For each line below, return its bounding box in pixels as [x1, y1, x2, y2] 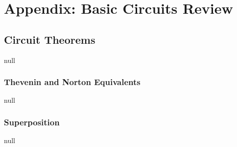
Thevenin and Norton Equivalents [4, 76, 141, 88]
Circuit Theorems [4, 31, 95, 47]
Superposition [4, 116, 60, 128]
